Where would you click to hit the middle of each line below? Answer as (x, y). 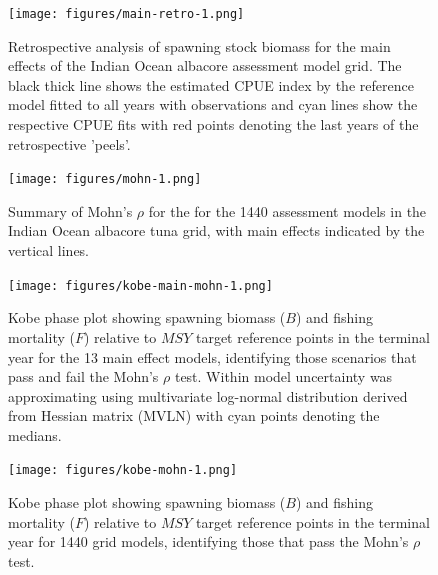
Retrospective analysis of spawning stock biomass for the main (199, 45)
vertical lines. (49, 250)
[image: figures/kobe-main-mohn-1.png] (140, 285)
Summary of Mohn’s (70, 210)
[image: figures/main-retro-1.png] (126, 14)
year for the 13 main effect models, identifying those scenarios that (212, 356)
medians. (35, 434)
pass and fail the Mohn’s (83, 376)
